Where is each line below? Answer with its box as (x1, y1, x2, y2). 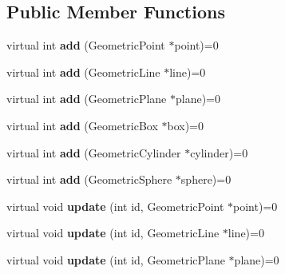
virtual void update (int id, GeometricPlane (6, 251, 225, 268)
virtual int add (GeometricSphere (6, 171, 172, 188)
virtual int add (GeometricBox (6, 117, 158, 133)
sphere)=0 (180, 171, 232, 188)
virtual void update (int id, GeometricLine (6, 224, 220, 241)
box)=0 (167, 117, 204, 133)
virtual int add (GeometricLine (6, 63, 160, 80)
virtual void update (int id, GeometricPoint (6, 197, 224, 214)
